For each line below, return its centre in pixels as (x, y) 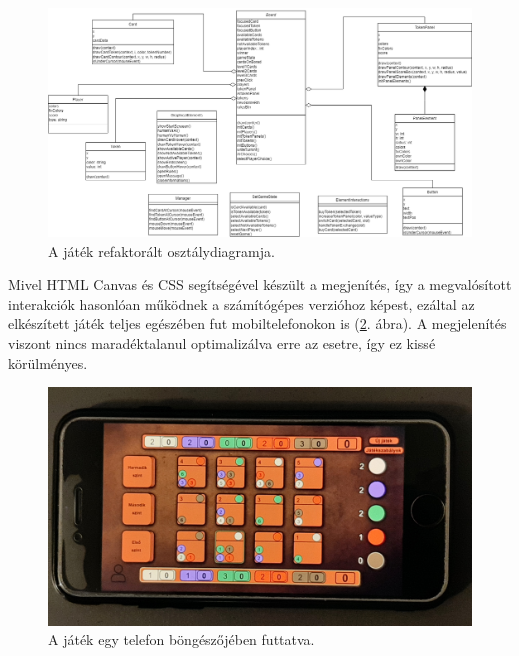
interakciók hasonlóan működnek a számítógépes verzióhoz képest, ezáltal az (241, 303)
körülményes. (48, 362)
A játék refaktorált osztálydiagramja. (161, 250)
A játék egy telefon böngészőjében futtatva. (181, 639)
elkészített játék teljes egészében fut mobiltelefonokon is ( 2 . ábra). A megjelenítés (257, 323)
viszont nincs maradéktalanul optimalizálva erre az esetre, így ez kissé (222, 342)
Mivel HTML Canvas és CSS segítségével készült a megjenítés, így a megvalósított (260, 284)
